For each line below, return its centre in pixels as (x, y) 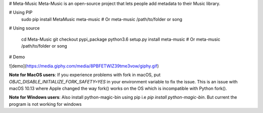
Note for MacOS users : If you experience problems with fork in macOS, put (85, 75)
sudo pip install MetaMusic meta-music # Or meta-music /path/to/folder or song (102, 19)
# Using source (24, 28)
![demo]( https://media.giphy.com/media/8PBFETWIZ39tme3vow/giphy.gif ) (84, 66)
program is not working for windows (45, 104)
